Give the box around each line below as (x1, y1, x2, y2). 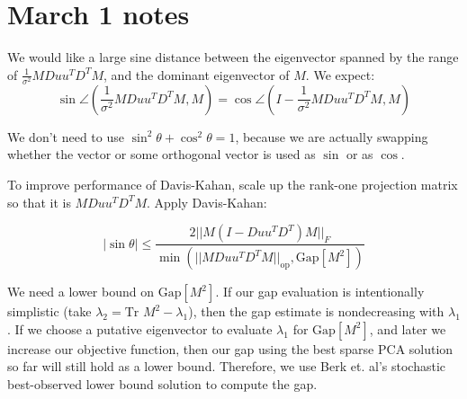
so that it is (7, 192, 71, 211)
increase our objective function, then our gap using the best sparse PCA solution (7, 339, 454, 358)
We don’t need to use (7, 127, 124, 146)
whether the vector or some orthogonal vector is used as (7, 145, 316, 164)
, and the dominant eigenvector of (103, 65, 290, 84)
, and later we (369, 319, 446, 338)
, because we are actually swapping (235, 127, 428, 146)
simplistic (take (7, 302, 92, 321)
